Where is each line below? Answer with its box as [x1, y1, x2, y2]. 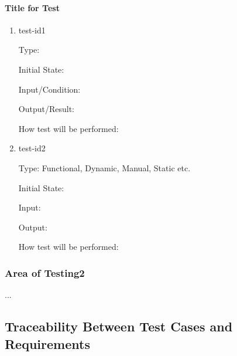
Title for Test [5, 1, 60, 13]
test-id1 [18, 23, 46, 36]
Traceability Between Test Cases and [5, 317, 233, 335]
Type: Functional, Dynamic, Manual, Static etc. [18, 161, 191, 174]
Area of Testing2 [5, 265, 85, 280]
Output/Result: [18, 103, 74, 115]
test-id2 [18, 142, 46, 154]
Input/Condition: [18, 83, 81, 95]
